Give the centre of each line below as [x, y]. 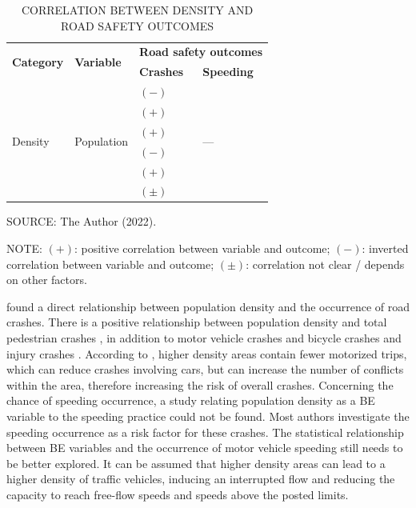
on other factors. [47, 280]
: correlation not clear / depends [325, 264]
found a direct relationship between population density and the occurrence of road [208, 306]
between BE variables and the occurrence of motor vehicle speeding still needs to [205, 448]
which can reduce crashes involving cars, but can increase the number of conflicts [205, 369]
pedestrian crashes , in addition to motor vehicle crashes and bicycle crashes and [204, 338]
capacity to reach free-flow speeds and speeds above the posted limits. [178, 494]
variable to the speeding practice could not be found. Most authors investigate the [208, 416]
